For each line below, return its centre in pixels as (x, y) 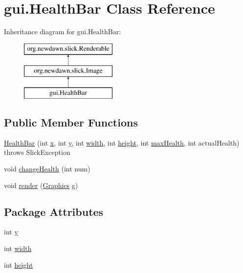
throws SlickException (37, 152)
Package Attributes (54, 211)
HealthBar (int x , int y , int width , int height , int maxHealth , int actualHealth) (122, 142)
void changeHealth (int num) (47, 169)
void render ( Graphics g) (41, 185)
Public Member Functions (71, 122)
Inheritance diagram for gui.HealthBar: (63, 31)
